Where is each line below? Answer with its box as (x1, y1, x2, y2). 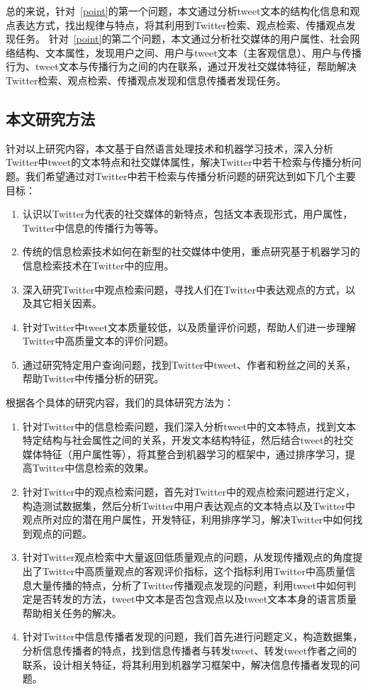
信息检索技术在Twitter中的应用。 (22, 257, 174, 272)
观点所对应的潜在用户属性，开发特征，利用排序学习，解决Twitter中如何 (22, 512, 353, 527)
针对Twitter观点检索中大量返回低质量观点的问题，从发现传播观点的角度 (22, 550, 353, 564)
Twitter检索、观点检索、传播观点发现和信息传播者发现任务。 (6, 72, 286, 87)
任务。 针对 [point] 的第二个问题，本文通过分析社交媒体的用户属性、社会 (15, 31, 350, 46)
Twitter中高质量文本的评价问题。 (22, 333, 174, 348)
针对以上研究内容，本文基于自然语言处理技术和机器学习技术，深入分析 (6, 140, 333, 155)
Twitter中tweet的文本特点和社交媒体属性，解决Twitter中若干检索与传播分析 (6, 155, 352, 169)
